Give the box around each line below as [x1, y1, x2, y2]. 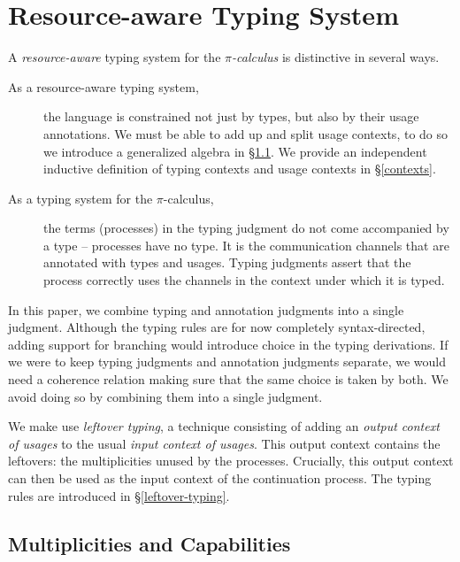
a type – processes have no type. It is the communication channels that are [43, 235, 449, 254]
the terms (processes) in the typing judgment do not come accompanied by [43, 219, 449, 237]
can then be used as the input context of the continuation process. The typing [8, 469, 432, 487]
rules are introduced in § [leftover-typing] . [8, 486, 230, 504]
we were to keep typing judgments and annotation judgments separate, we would [8, 352, 446, 371]
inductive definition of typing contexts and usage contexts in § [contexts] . [43, 159, 436, 178]
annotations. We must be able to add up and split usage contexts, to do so [43, 124, 448, 142]
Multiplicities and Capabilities [8, 529, 291, 557]
